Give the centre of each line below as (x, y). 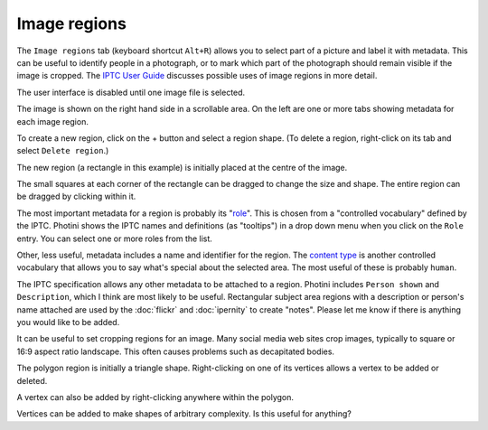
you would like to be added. (68, 322)
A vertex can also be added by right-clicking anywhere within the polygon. (155, 397)
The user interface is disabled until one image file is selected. (131, 92)
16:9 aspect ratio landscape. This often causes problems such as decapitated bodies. (175, 351)
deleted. (32, 380)
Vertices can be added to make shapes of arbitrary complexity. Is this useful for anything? (184, 414)
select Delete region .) (63, 151)
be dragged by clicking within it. (76, 196)
